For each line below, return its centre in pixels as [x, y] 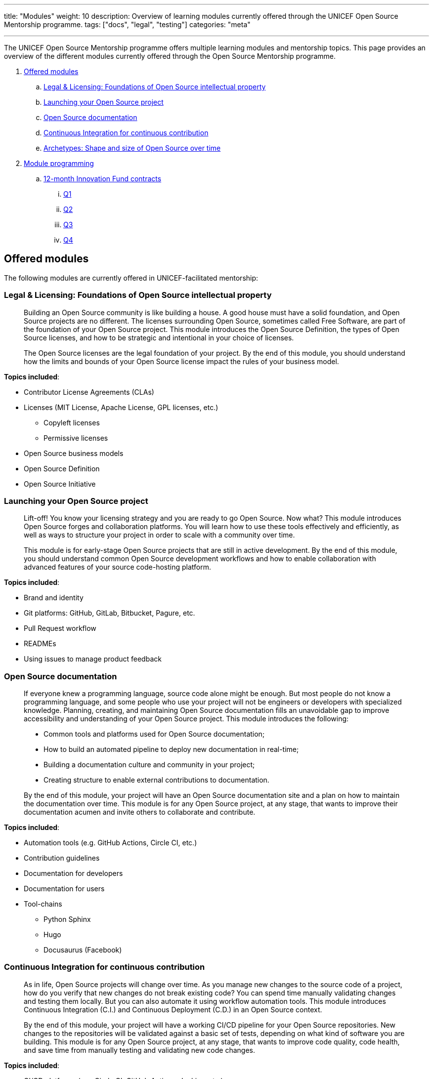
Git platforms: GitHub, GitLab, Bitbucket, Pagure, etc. [109, 613]
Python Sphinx [67, 919]
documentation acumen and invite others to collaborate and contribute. [140, 812]
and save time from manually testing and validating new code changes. [139, 1050]
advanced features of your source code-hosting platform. [118, 567]
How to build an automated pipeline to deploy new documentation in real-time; [171, 749]
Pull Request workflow [60, 628]
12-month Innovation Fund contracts [103, 179]
